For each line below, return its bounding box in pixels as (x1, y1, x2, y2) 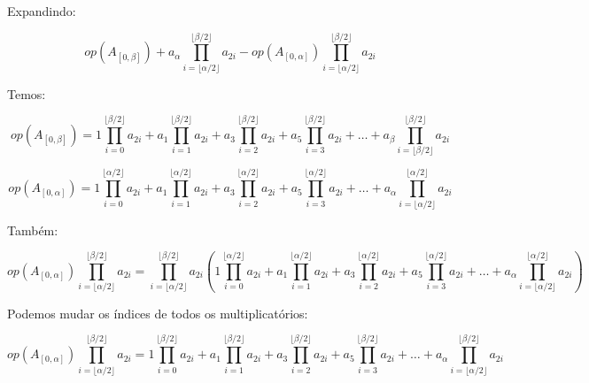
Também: (7, 220, 58, 239)
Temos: (7, 84, 46, 103)
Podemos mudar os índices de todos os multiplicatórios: (7, 303, 308, 322)
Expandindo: (7, 2, 76, 19)
